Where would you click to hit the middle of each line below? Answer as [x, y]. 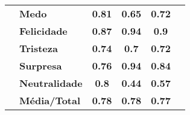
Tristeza [39, 48]
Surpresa [41, 66]
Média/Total [50, 100]
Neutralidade [51, 83]
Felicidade [43, 31]
